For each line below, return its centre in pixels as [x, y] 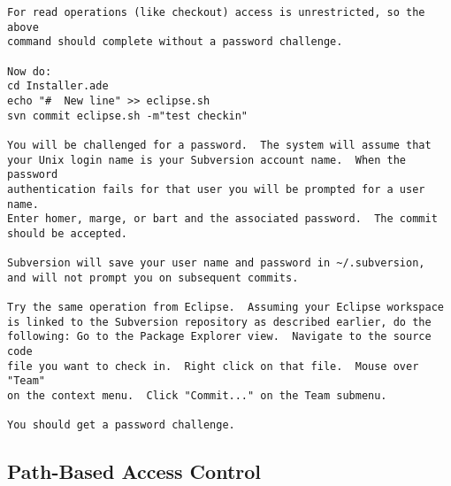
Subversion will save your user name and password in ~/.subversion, [216, 263]
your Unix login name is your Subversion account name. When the [207, 160]
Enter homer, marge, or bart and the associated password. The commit [222, 219]
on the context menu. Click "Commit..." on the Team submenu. [197, 396]
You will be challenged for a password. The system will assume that [219, 145]
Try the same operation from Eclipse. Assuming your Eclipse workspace [225, 308]
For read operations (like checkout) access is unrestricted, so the [216, 12]
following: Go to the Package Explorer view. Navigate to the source [219, 337]
